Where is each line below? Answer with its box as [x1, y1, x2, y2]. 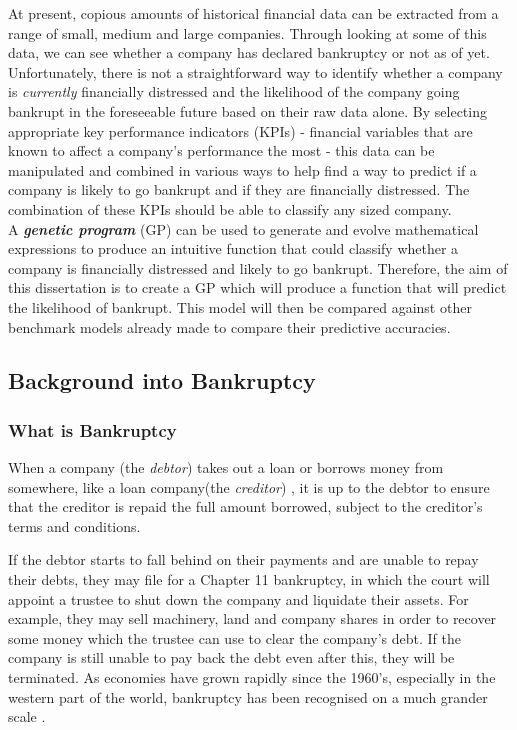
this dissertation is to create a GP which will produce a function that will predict [8, 277, 507, 298]
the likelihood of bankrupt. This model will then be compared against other [8, 296, 472, 317]
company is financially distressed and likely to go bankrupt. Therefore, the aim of [8, 257, 508, 278]
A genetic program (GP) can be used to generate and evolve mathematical [8, 218, 479, 239]
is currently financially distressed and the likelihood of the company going [8, 81, 460, 102]
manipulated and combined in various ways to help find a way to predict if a [8, 159, 477, 180]
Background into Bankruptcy [8, 365, 316, 396]
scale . [8, 706, 46, 727]
